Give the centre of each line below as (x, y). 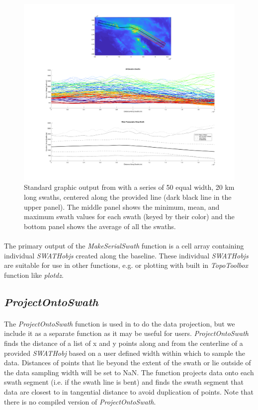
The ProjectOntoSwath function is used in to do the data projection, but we (120, 323)
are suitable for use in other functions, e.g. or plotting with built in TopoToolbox (126, 265)
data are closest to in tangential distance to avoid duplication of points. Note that (129, 391)
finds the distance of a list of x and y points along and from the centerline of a (124, 343)
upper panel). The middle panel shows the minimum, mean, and (122, 206)
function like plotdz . (34, 275)
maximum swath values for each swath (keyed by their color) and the (129, 216)
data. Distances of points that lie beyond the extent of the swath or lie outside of (128, 363)
